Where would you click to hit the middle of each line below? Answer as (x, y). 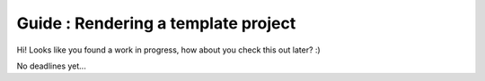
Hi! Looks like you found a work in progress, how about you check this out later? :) (168, 50)
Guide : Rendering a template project (156, 23)
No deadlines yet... (52, 66)
